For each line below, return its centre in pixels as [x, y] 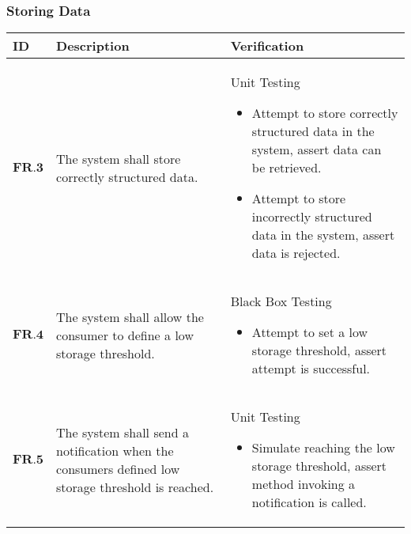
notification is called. [309, 502]
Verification [267, 46]
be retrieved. [287, 168]
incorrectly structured [312, 217]
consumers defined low [118, 468]
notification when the [115, 450]
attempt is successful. [311, 369]
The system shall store [119, 158]
